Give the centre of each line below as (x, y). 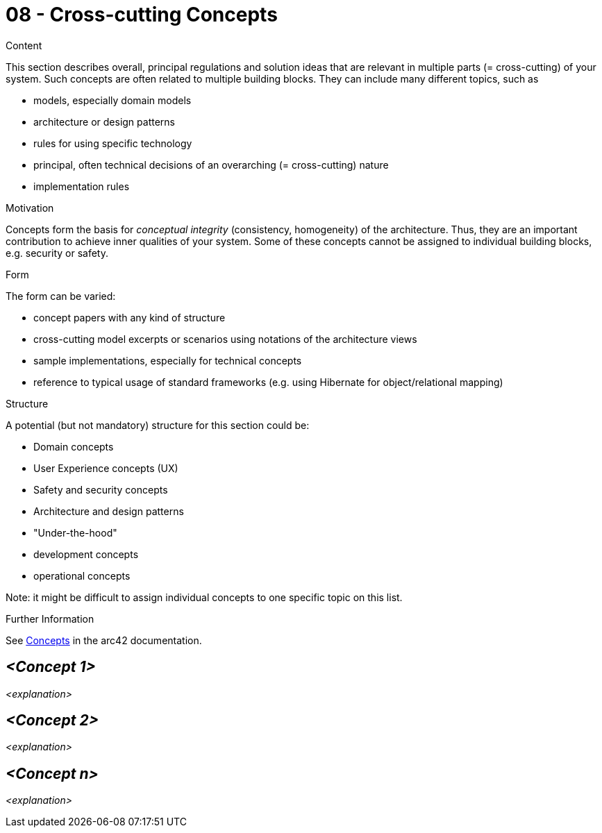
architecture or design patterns (104, 121)
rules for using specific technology (113, 143)
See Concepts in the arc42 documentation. (104, 640)
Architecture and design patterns (109, 511)
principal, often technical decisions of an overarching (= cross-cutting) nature (211, 165)
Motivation (30, 208)
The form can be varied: (61, 296)
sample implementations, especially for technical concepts (168, 360)
